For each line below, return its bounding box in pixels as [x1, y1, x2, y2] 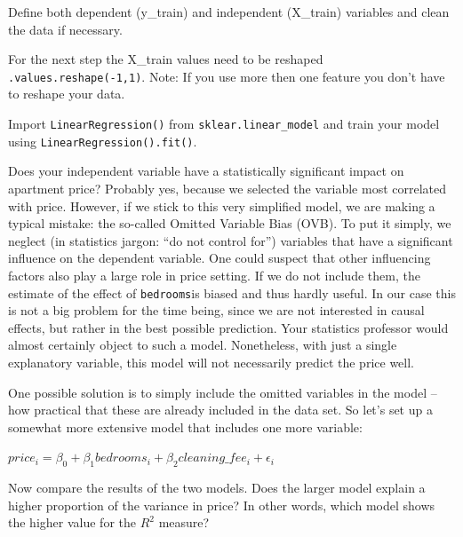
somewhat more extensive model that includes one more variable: [8, 417, 363, 436]
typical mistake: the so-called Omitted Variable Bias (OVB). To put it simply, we [8, 214, 451, 233]
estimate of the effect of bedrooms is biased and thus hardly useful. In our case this [8, 283, 456, 302]
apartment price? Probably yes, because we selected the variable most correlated [8, 178, 447, 197]
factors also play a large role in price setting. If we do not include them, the [8, 265, 420, 284]
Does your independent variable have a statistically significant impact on [8, 162, 404, 180]
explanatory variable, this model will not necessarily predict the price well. [8, 352, 414, 371]
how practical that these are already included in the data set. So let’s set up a [8, 400, 433, 419]
